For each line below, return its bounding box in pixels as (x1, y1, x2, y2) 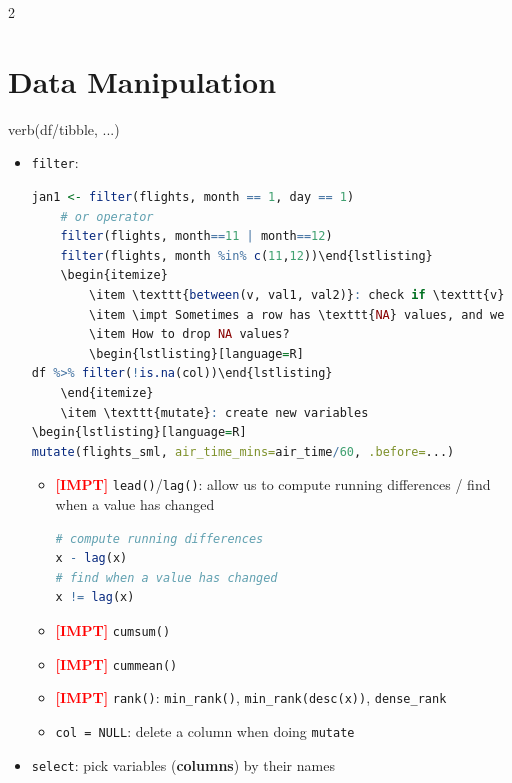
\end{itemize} (60, 385, 154, 400)
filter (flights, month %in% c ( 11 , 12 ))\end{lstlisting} (60, 248, 433, 263)
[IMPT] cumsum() (55, 619, 171, 640)
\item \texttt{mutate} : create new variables (60, 405, 369, 420)
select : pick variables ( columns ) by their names (31, 754, 335, 775)
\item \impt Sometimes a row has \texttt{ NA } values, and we (89, 307, 505, 322)
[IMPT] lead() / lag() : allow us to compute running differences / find (55, 474, 491, 495)
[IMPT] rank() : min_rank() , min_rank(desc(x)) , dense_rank (55, 687, 447, 708)
